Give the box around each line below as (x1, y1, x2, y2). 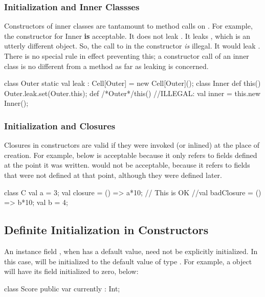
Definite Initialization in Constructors (4, 222, 209, 238)
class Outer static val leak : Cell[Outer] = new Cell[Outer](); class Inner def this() (4, 78, 261, 88)
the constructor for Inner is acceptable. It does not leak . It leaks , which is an (4, 30, 251, 41)
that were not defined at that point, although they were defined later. (4, 169, 222, 180)
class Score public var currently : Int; (4, 283, 120, 293)
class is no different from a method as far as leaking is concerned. (4, 60, 209, 71)
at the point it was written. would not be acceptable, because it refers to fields (4, 159, 250, 170)
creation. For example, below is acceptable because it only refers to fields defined (4, 149, 257, 160)
